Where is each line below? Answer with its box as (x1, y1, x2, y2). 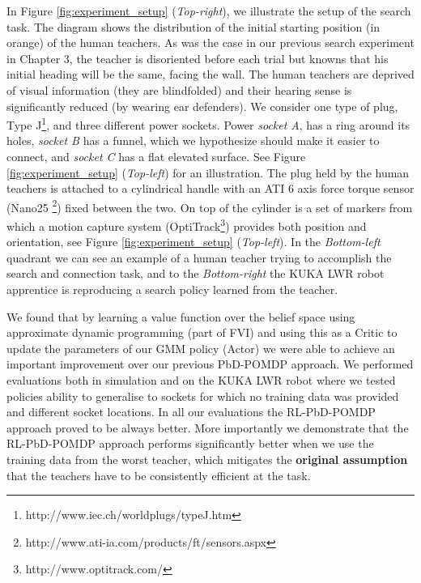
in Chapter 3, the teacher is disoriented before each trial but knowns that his (6, 49, 389, 66)
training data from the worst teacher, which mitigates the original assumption (6, 451, 408, 467)
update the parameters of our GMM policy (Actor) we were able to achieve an (6, 339, 395, 356)
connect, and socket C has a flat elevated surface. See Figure (6, 148, 306, 164)
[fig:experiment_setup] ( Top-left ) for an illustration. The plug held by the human (6, 164, 410, 181)
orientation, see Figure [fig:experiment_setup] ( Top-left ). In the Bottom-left (6, 233, 381, 250)
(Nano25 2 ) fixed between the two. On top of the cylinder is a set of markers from (6, 196, 413, 215)
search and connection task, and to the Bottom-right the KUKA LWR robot (6, 265, 385, 282)
